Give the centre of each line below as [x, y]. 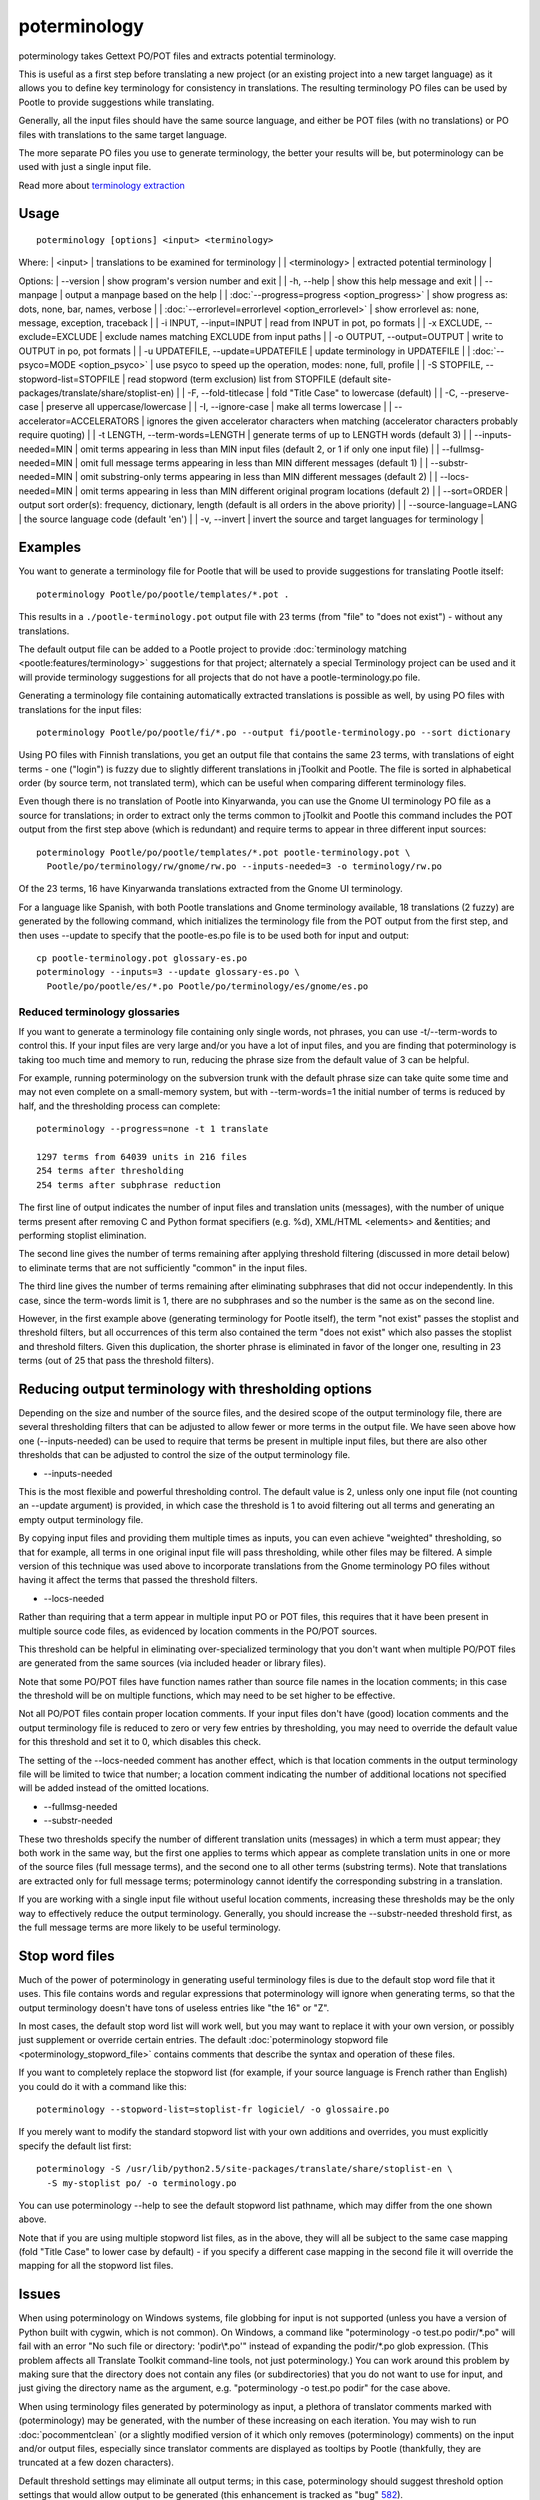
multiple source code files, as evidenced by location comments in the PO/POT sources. [198, 1631]
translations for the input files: [80, 709]
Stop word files [66, 1955]
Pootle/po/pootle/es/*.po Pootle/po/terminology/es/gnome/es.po [207, 986]
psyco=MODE [47, 365]
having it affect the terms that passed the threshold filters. [138, 1580]
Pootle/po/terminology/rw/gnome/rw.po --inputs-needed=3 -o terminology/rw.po [244, 866]
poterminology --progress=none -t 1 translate [152, 1129]
